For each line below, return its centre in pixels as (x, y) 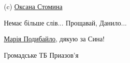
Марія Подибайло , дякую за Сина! (54, 39)
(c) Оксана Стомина (33, 6)
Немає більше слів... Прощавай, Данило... (65, 22)
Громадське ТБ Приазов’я (41, 55)
